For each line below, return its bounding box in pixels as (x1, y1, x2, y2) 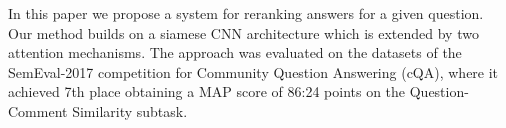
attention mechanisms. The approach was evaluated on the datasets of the (8, 42, 462, 63)
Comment (8, 100, 68, 121)
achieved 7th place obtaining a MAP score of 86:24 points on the (8, 81, 406, 102)
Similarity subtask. (72, 100, 188, 121)
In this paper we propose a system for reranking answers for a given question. (8, 3, 484, 23)
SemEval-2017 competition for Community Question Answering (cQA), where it (8, 61, 499, 82)
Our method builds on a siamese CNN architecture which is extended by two (8, 22, 479, 43)
